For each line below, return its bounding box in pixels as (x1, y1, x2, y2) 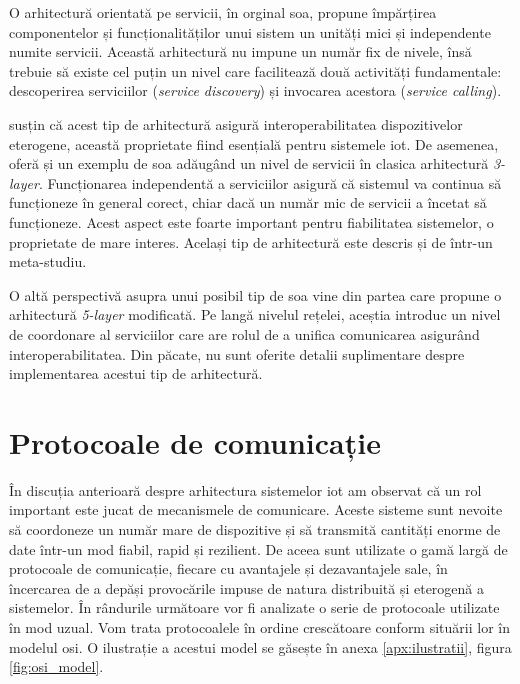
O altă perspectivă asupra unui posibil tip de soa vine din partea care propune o (9, 284, 502, 305)
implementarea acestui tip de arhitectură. (9, 363, 263, 384)
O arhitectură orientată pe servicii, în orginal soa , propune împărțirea (9, 2, 437, 22)
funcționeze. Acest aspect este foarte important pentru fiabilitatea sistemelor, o (9, 211, 494, 232)
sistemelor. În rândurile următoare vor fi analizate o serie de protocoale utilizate (9, 597, 500, 618)
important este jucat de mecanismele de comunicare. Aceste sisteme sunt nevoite (9, 499, 503, 520)
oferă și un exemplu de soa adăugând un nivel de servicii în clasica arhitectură (9, 153, 489, 174)
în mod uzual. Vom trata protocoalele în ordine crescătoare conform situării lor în (9, 616, 510, 637)
